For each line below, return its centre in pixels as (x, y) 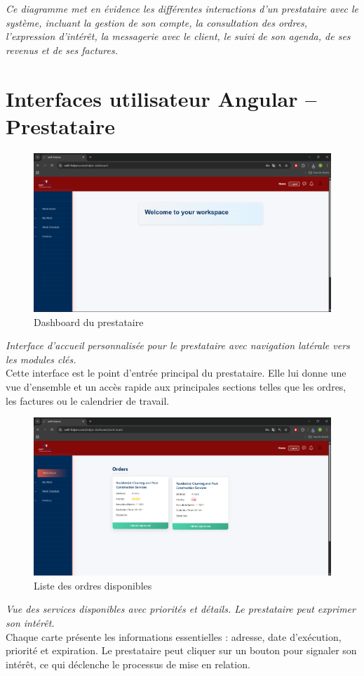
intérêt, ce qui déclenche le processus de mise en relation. (128, 664)
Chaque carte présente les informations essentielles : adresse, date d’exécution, (174, 636)
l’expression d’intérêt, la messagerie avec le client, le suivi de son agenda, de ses (178, 36)
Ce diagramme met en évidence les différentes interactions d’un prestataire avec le (182, 8)
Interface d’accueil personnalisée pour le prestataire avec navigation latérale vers (178, 345)
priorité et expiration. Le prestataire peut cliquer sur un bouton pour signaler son (181, 650)
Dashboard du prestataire (89, 321)
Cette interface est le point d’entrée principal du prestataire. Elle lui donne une (176, 373)
